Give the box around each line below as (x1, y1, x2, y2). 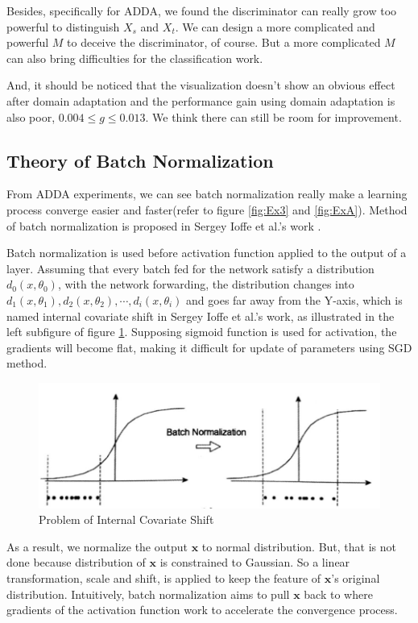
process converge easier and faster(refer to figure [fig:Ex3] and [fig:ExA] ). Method (6, 201, 408, 218)
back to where (304, 585, 373, 602)
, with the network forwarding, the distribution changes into (57, 276, 354, 293)
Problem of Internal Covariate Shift (39, 511, 214, 528)
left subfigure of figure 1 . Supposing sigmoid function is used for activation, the (6, 323, 397, 340)
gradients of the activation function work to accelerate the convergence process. (6, 601, 398, 618)
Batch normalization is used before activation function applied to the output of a (6, 244, 407, 261)
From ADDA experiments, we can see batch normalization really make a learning (6, 185, 408, 202)
